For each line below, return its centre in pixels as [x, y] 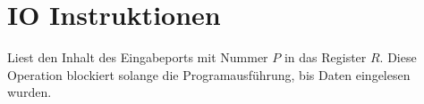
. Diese [398, 57]
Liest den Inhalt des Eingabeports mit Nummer [138, 57]
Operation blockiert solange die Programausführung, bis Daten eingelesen [209, 74]
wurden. [30, 92]
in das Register [325, 57]
